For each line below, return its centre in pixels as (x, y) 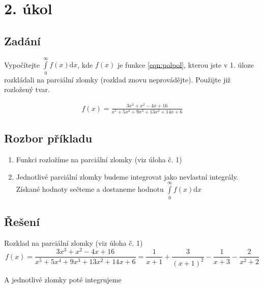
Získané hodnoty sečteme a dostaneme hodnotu (90, 189)
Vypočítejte (22, 64)
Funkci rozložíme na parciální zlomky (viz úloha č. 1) (99, 160)
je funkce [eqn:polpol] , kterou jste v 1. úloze (185, 64)
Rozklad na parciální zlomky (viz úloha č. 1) (74, 242)
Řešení (22, 221)
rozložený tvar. (27, 89)
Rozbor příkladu (48, 138)
